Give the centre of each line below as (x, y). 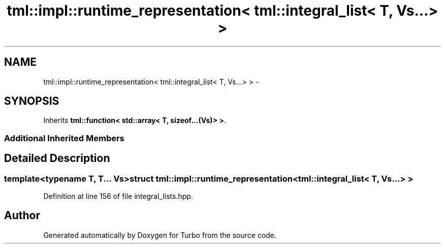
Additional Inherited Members (64, 138)
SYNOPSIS (32, 101)
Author (22, 216)
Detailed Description (57, 158)
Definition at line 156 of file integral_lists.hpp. (118, 196)
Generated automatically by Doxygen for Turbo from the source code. (160, 235)
